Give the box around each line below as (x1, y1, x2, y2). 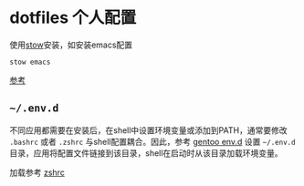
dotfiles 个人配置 (9, 7, 137, 28)
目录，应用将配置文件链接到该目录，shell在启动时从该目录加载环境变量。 (9, 147, 283, 159)
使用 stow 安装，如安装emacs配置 (9, 39, 133, 50)
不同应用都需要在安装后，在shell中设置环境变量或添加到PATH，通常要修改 (9, 124, 288, 136)
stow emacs (9, 57, 51, 67)
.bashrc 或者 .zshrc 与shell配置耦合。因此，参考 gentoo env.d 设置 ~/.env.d (9, 136, 296, 147)
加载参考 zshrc (9, 167, 66, 178)
